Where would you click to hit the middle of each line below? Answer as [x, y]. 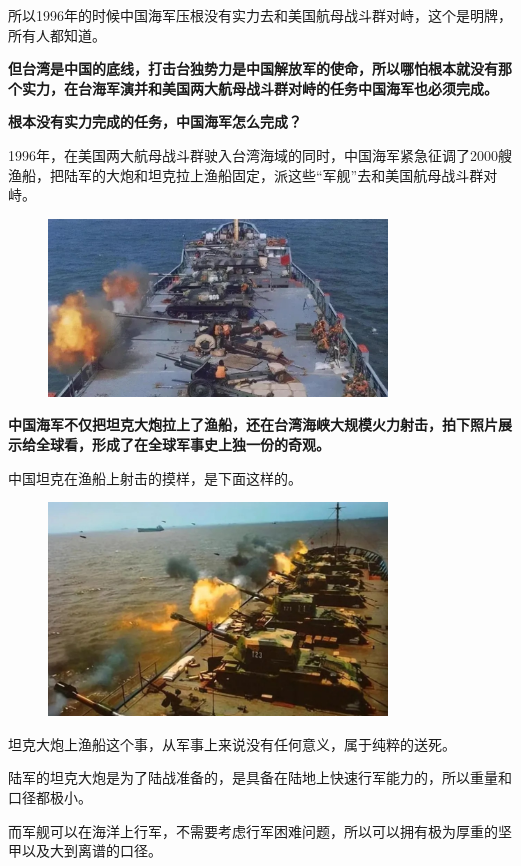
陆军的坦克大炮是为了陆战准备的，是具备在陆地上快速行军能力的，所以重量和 [260, 777]
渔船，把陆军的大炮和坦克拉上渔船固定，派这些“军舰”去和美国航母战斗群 [246, 174]
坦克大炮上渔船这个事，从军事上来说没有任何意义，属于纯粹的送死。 [232, 743]
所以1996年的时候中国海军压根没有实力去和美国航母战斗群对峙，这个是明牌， [260, 15]
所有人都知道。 [57, 34]
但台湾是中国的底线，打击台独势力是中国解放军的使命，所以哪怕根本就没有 [253, 68]
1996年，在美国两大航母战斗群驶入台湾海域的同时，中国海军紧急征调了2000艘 [260, 154]
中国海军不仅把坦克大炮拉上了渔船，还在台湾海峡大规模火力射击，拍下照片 [253, 424]
